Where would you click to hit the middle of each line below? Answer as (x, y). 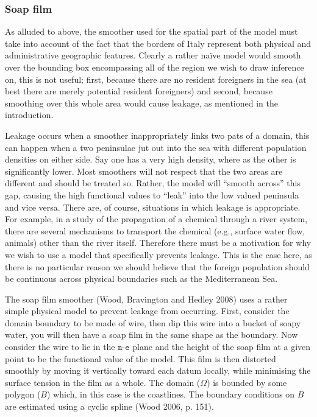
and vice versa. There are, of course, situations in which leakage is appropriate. (153, 207)
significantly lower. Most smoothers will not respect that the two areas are (144, 171)
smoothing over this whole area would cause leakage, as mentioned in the (141, 103)
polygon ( (23, 394)
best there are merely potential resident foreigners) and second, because (139, 91)
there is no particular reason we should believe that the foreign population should (157, 266)
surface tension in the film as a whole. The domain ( (103, 382)
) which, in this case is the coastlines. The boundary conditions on (171, 394)
